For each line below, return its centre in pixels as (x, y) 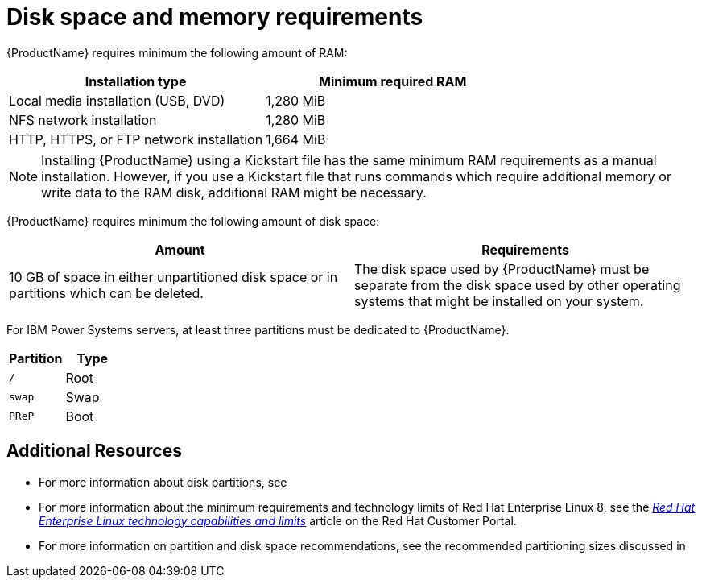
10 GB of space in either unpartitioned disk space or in (173, 277)
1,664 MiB (296, 139)
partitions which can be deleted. (106, 293)
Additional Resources (94, 451)
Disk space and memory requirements (215, 17)
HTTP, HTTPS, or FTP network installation (136, 139)
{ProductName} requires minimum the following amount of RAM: (177, 52)
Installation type (136, 81)
